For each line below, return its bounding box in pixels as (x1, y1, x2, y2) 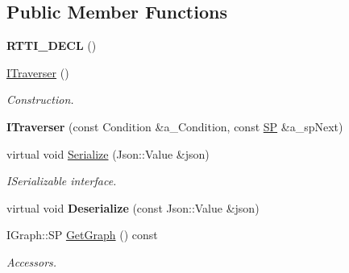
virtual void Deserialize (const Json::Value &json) (6, 199, 260, 216)
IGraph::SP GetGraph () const (6, 226, 158, 243)
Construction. (6, 91, 74, 108)
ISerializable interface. (6, 172, 117, 189)
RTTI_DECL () (6, 37, 97, 54)
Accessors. (6, 253, 57, 270)
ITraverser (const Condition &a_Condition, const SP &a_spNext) (6, 118, 343, 134)
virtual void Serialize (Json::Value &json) (6, 145, 210, 162)
